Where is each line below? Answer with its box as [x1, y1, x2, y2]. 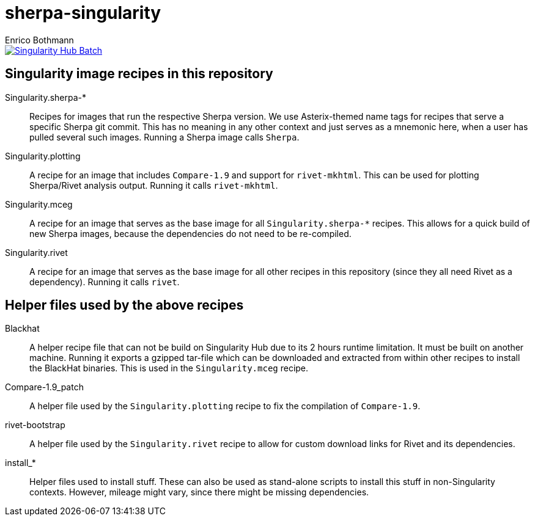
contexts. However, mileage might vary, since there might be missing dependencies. [29, 487, 369, 498]
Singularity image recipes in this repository [5, 66, 273, 82]
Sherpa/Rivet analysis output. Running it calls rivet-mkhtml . [29, 180, 278, 191]
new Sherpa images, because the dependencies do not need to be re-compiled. [29, 228, 352, 239]
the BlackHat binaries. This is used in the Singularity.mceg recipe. [29, 363, 309, 374]
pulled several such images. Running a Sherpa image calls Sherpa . [29, 131, 300, 142]
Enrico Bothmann [5, 34, 74, 45]
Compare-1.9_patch [5, 382, 84, 393]
